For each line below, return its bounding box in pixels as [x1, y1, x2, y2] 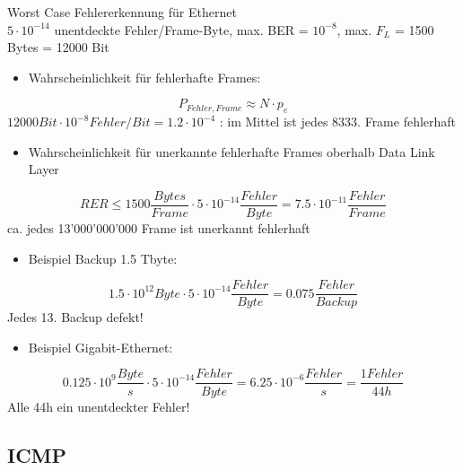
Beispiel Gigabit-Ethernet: [28, 337, 173, 356]
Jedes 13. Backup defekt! [7, 308, 144, 326]
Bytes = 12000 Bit [7, 38, 109, 57]
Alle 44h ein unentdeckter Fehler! [7, 396, 190, 415]
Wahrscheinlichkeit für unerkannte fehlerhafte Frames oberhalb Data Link [28, 142, 435, 161]
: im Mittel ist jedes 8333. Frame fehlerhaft [219, 112, 457, 131]
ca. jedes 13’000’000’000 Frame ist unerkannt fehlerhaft [7, 219, 310, 238]
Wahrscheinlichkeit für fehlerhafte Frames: [28, 67, 261, 86]
